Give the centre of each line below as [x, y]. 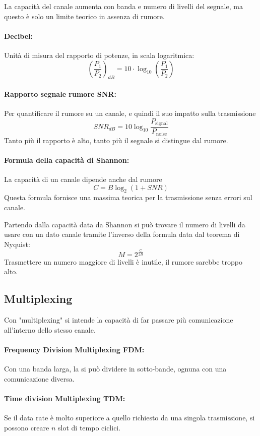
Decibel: [19, 36]
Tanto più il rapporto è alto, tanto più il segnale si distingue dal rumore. [116, 140]
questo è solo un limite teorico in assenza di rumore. [84, 16]
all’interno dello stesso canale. [50, 329]
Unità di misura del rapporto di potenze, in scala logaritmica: [99, 55]
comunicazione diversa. [39, 378]
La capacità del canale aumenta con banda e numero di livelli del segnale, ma [123, 6]
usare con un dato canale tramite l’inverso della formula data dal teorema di [122, 234]
